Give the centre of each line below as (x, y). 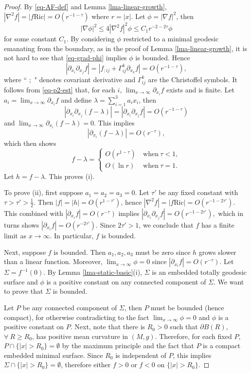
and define (76, 99)
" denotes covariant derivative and (85, 79)
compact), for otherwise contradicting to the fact (77, 317)
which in (231, 213)
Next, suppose (25, 252)
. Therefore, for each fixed (193, 336)
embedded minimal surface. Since (54, 355)
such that (184, 327)
